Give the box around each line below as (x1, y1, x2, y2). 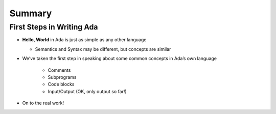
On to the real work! (22, 100, 64, 106)
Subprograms (48, 74, 77, 80)
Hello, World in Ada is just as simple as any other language (22, 37, 147, 43)
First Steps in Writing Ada (9, 22, 98, 32)
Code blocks (48, 81, 75, 88)
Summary (9, 8, 52, 19)
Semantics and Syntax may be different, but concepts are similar (35, 46, 171, 52)
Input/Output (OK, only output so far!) (48, 88, 127, 94)
